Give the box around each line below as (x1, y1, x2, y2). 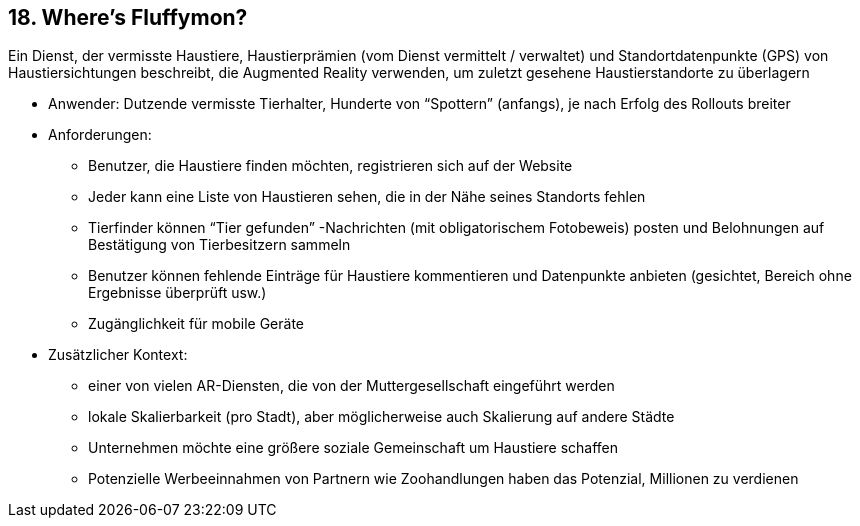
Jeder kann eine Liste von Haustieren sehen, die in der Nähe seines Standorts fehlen (88, 188, 646, 206)
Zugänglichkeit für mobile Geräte (88, 315, 305, 333)
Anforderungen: (48, 126, 152, 144)
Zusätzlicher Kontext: (48, 346, 188, 364)
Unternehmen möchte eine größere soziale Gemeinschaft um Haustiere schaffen (88, 439, 619, 457)
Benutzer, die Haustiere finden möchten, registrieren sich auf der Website (88, 157, 573, 175)
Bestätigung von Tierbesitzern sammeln (88, 236, 351, 254)
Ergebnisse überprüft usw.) (88, 284, 267, 302)
